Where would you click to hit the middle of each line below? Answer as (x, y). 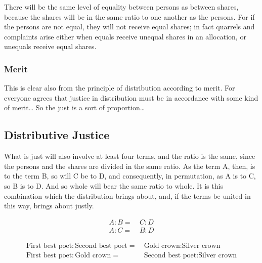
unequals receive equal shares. (50, 46)
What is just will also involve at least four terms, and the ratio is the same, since (130, 156)
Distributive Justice (57, 135)
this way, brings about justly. (49, 206)
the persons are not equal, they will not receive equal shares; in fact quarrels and (129, 27)
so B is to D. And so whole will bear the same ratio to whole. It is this (114, 185)
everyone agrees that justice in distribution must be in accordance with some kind (131, 97)
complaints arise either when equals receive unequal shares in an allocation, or (125, 36)
